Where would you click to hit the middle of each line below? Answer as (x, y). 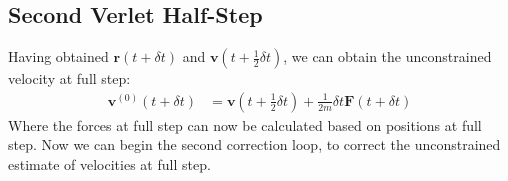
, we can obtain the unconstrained (387, 56)
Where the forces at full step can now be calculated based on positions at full (245, 124)
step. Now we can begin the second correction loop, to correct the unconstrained (254, 144)
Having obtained (58, 56)
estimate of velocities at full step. (109, 164)
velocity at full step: (69, 78)
